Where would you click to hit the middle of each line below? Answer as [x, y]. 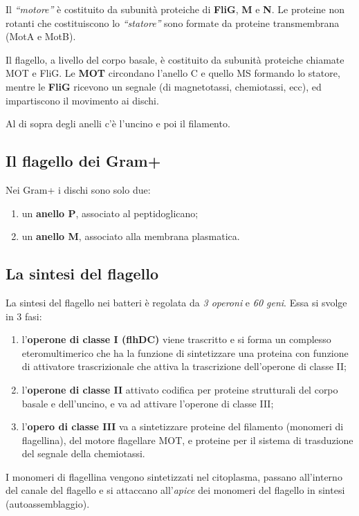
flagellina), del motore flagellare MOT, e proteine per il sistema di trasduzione [187, 440]
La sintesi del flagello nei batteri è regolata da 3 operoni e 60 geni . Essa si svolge [176, 302]
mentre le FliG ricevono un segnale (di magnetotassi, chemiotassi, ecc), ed [164, 86]
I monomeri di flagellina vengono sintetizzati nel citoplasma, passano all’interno [174, 476]
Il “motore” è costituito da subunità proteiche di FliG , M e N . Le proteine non [175, 9]
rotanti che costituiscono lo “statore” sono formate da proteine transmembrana [173, 22]
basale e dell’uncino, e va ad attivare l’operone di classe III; [148, 403]
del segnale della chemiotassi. [83, 453]
